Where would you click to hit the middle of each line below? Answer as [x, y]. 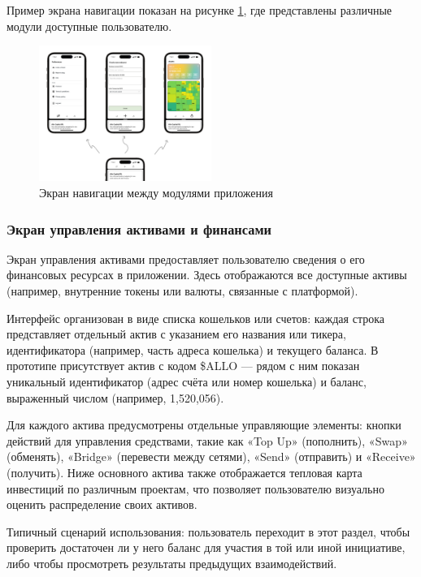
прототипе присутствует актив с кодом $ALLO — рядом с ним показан [183, 366]
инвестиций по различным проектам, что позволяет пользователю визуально [195, 488]
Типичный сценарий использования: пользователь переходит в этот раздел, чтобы [208, 531]
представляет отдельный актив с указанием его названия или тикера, [176, 334]
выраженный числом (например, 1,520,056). [115, 397]
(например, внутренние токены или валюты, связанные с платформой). [182, 291]
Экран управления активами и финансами [139, 228]
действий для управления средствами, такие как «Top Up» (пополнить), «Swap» [207, 440]
